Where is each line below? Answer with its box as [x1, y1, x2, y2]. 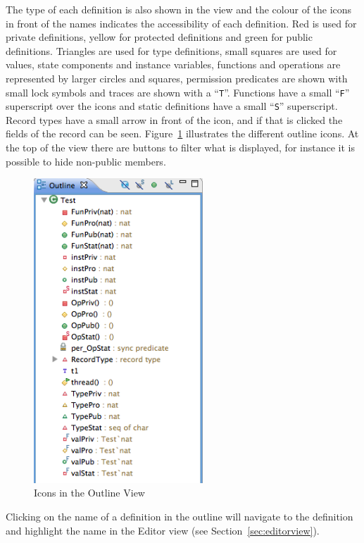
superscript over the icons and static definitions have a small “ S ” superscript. [6, 99, 338, 113]
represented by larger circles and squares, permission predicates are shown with [6, 70, 348, 85]
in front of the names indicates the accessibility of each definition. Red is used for [6, 15, 357, 30]
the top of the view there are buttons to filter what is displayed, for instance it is [6, 140, 355, 155]
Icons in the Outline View [34, 485, 145, 500]
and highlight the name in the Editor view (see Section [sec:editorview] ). [6, 523, 320, 537]
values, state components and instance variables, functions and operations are [6, 57, 341, 72]
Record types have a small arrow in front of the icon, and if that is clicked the [6, 112, 343, 127]
